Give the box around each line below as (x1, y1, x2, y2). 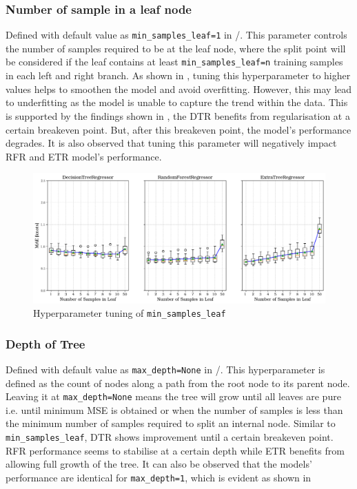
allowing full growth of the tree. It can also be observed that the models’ (6, 457, 312, 471)
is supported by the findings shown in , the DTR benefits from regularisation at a (6, 108, 350, 123)
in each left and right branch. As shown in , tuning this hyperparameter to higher (6, 68, 351, 83)
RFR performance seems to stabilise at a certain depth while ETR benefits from (6, 443, 345, 457)
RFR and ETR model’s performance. (6, 149, 162, 163)
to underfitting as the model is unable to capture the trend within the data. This (6, 95, 348, 110)
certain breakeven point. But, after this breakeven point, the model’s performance (6, 122, 351, 136)
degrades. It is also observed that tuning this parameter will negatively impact (6, 136, 337, 150)
